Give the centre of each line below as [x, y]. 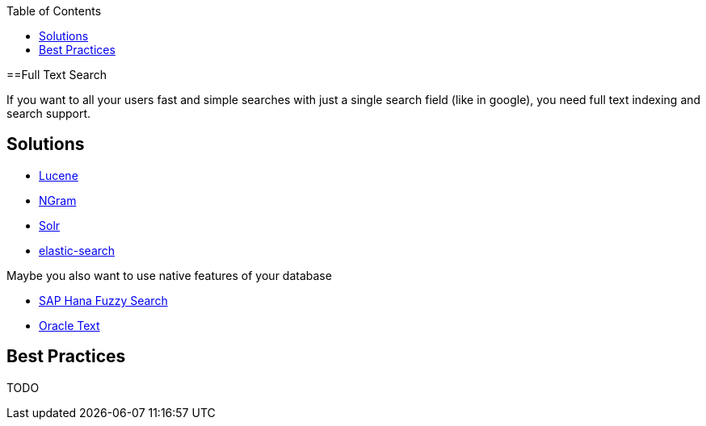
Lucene [59, 175]
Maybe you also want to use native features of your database [169, 275]
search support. [49, 113]
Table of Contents [54, 11]
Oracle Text [69, 325]
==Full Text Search [57, 75]
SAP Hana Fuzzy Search [103, 300]
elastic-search [77, 250]
